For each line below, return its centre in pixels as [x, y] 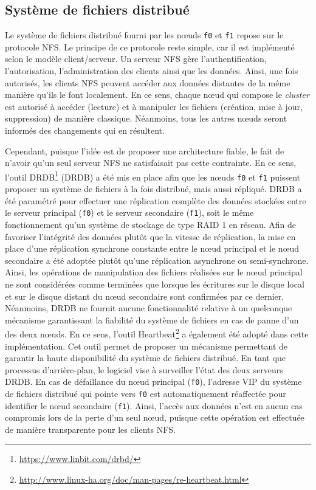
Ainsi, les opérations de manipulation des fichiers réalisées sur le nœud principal [154, 272]
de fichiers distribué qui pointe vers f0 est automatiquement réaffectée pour [146, 393]
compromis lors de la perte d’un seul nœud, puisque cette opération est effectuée [155, 417]
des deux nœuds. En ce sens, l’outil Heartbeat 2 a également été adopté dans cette [157, 333]
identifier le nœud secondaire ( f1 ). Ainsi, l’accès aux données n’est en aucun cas [154, 405]
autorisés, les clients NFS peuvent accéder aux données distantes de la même [148, 82]
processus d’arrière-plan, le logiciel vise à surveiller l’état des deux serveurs [144, 369]
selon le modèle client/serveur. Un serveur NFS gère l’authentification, [136, 59]
